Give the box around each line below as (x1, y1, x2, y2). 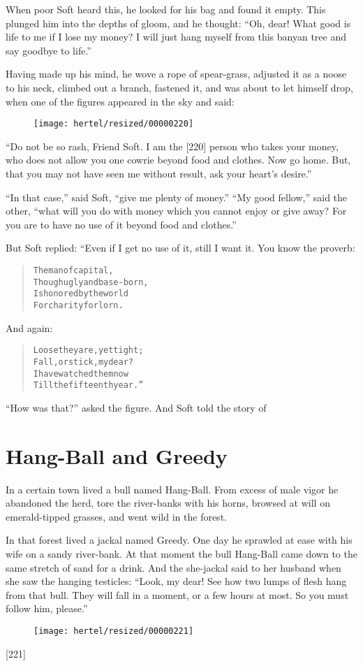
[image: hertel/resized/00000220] (34, 119, 194, 129)
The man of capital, (33, 265, 114, 275)
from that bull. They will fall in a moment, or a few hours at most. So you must (6, 587, 349, 602)
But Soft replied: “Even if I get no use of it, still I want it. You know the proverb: (6, 240, 355, 255)
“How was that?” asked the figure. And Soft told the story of (6, 400, 267, 414)
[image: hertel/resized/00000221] (34, 625, 194, 636)
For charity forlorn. (33, 300, 124, 310)
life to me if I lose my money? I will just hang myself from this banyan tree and (6, 29, 347, 44)
